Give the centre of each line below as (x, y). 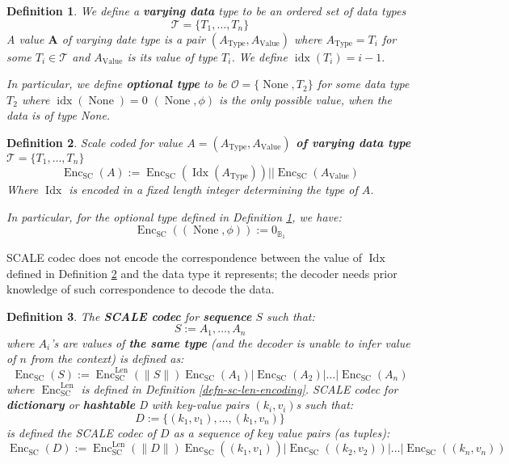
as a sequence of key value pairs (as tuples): (282, 432)
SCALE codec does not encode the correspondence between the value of (185, 257)
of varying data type (353, 142)
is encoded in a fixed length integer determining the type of (213, 189)
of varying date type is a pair (133, 38)
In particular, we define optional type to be (117, 84)
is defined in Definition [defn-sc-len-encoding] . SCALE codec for (240, 388)
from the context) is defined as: (107, 359)
